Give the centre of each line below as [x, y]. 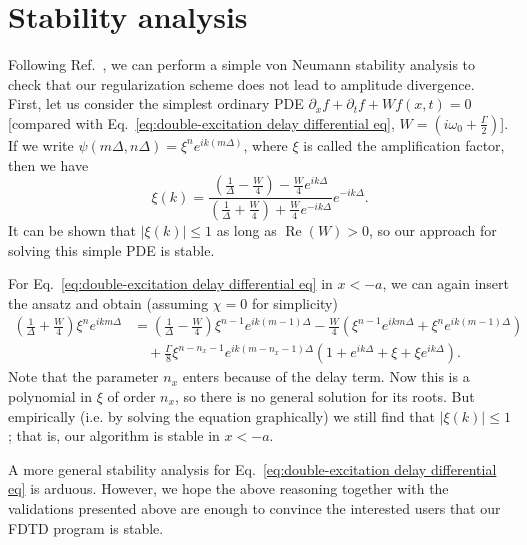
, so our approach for [433, 229]
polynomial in [50, 396]
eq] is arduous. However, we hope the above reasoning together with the [228, 488]
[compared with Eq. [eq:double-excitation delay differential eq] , [201, 122]
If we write [41, 144]
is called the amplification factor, [404, 144]
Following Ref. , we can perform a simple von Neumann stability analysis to [242, 64]
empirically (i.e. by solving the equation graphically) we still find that [221, 415]
